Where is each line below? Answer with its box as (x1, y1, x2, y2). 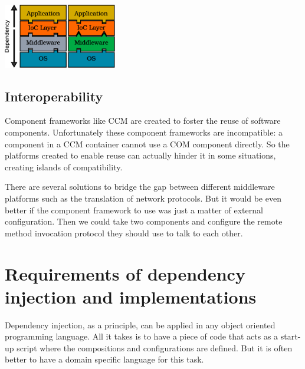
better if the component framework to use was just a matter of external (5, 203, 263, 216)
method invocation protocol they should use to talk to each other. (5, 226, 243, 239)
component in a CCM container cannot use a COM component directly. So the (5, 137, 290, 150)
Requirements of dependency (5, 261, 245, 285)
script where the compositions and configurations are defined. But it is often (17, 341, 293, 354)
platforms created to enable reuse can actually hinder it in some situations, (5, 149, 276, 162)
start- (280, 330, 301, 342)
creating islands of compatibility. (5, 160, 123, 173)
